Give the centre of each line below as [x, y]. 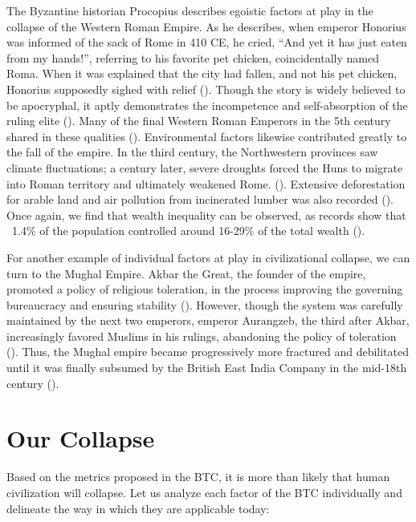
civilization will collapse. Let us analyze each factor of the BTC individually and [204, 492]
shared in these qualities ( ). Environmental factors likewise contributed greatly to [207, 136]
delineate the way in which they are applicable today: [138, 508]
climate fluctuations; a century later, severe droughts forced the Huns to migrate [205, 167]
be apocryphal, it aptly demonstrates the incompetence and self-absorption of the [207, 105]
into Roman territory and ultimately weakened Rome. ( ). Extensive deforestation [206, 183]
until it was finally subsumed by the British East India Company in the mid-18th [207, 368]
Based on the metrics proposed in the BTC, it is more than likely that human [198, 477]
